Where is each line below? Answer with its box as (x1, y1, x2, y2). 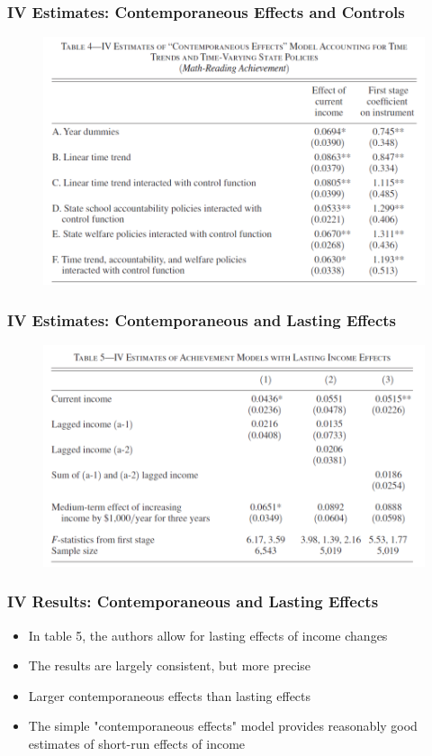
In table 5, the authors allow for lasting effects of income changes (28, 625, 388, 644)
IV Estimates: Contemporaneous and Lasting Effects (7, 308, 396, 331)
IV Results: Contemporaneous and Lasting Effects (7, 590, 379, 613)
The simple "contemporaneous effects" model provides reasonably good (28, 716, 418, 735)
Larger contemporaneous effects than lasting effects (28, 686, 311, 705)
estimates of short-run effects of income (28, 733, 246, 752)
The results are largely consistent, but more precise (28, 656, 311, 675)
